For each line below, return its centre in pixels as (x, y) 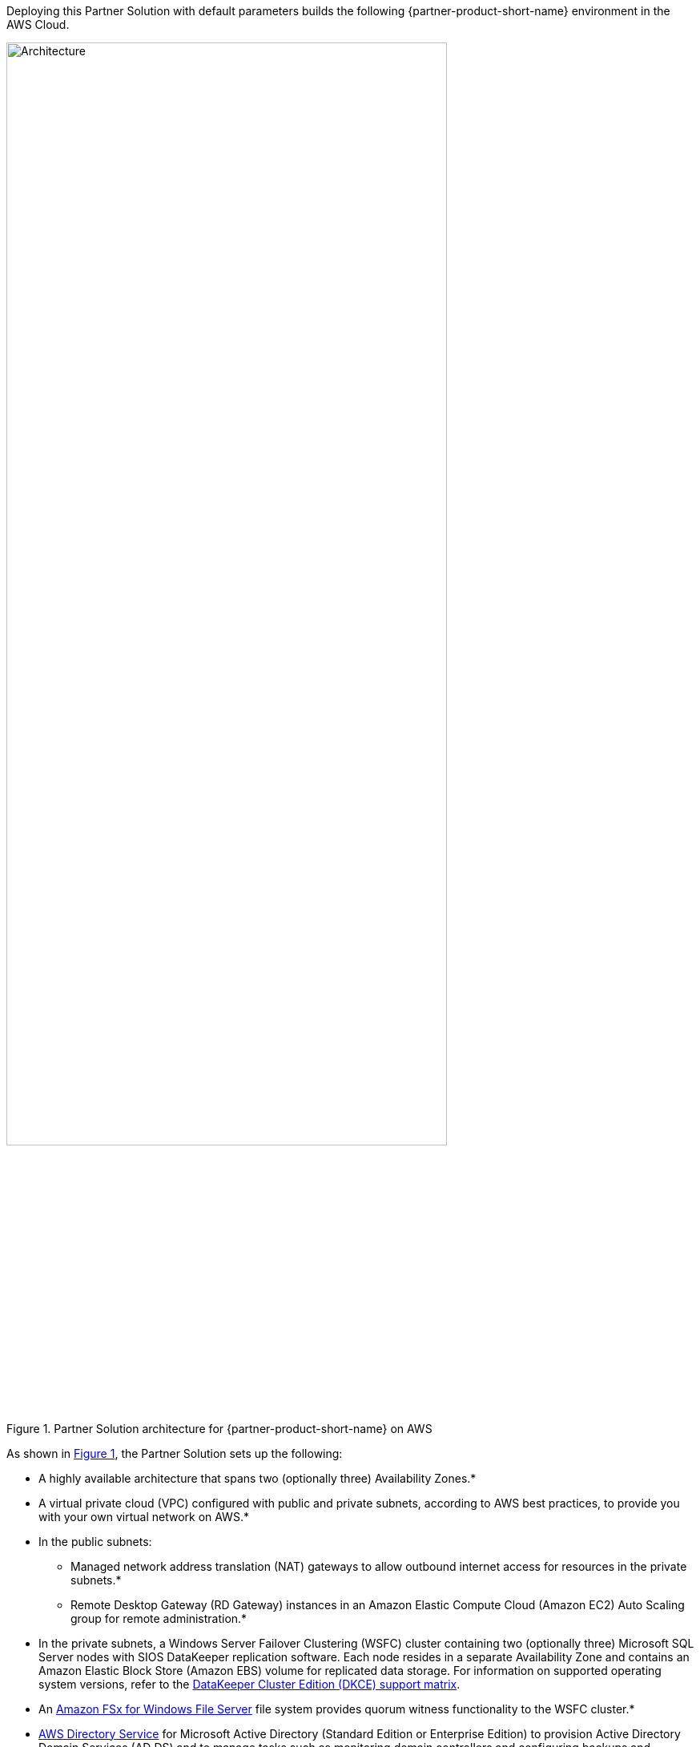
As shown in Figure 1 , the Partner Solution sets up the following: (175, 1453)
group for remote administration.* (159, 1618)
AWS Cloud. (38, 24)
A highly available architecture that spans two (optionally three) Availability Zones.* (257, 1478)
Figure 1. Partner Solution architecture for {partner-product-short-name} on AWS (219, 1428)
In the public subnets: (95, 1541)
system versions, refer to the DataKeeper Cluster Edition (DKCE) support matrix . (249, 1684)
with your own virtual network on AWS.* (144, 1516)
